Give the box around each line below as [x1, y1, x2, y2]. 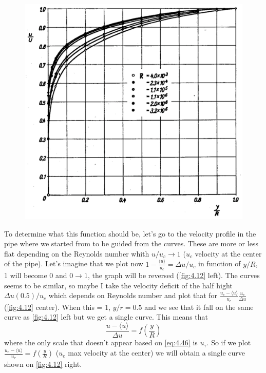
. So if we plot [206, 337, 251, 348]
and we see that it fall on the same [144, 301, 254, 312]
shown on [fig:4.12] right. [4, 359, 82, 369]
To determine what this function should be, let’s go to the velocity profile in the [4, 228, 256, 239]
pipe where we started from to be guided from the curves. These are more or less [4, 238, 258, 249]
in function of [198, 258, 241, 269]
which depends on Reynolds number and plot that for [48, 290, 218, 301]
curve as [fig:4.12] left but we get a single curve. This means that [4, 311, 208, 322]
